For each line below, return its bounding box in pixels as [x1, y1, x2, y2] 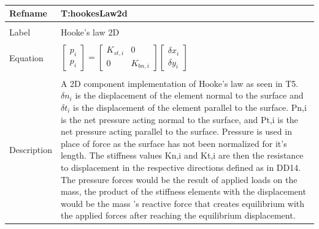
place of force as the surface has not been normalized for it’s [60, 137, 287, 149]
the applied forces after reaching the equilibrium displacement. [60, 209, 296, 222]
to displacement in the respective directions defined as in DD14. [60, 160, 301, 173]
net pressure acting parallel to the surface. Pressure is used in [60, 125, 292, 138]
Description [9, 143, 52, 156]
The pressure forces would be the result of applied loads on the [60, 173, 298, 186]
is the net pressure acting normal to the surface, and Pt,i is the [60, 113, 298, 126]
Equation [9, 51, 44, 64]
